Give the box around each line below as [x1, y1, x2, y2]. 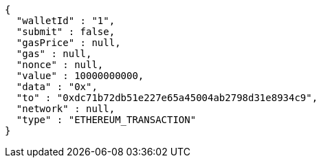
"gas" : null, [16, 48, 92, 59]
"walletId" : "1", [16, 15, 115, 26]
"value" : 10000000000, [16, 70, 144, 81]
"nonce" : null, [16, 59, 104, 70]
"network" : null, [16, 103, 115, 114]
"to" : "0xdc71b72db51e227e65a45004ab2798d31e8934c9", [16, 92, 318, 103]
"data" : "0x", [16, 81, 98, 92]
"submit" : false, [16, 26, 115, 37]
